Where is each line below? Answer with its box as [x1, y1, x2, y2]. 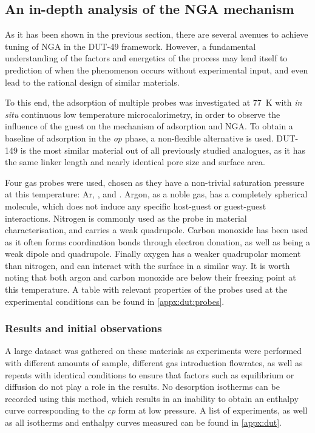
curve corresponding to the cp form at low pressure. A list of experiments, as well [5, 404, 308, 417]
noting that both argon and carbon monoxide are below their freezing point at [5, 271, 296, 284]
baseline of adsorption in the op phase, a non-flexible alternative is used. [5, 131, 274, 144]
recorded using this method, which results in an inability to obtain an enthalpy [5, 392, 299, 404]
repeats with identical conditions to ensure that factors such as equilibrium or [5, 368, 294, 381]
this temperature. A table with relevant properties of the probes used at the [5, 283, 288, 296]
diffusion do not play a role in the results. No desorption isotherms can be [5, 380, 280, 393]
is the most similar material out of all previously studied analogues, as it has [20, 143, 305, 156]
